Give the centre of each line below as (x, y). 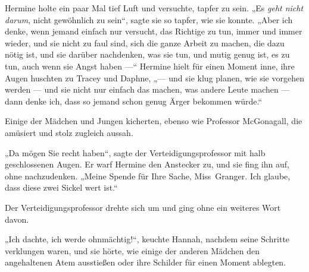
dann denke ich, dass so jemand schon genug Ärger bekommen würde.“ (134, 101)
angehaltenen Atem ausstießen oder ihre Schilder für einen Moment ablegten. (146, 262)
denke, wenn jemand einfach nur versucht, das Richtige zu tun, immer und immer (154, 31)
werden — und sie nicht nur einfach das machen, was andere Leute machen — (147, 89)
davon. (17, 219)
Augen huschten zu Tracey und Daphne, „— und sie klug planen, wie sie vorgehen (154, 78)
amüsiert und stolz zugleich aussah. (69, 132)
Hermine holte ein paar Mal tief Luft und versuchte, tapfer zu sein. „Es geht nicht (154, 8)
